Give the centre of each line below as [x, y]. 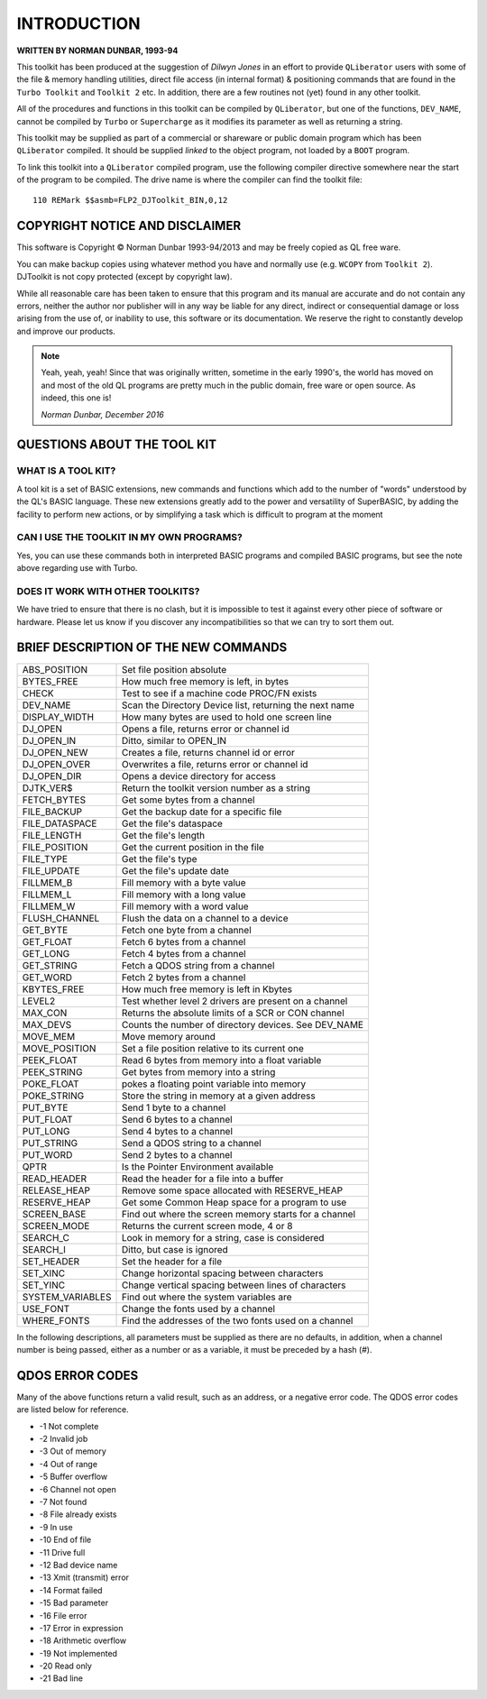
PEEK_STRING [52, 1071]
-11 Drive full [62, 1552]
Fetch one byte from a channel [186, 930]
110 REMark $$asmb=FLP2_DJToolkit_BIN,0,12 [130, 200]
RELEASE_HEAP [56, 1190]
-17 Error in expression [81, 1628]
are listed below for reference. [73, 1410]
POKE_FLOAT [51, 1084]
